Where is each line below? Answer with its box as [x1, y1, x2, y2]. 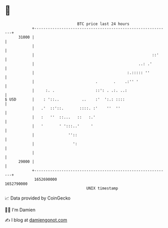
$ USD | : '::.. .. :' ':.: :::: [5, 96, 125, 102]
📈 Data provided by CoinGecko [5, 195, 71, 201]
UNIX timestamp [86, 185, 118, 191]
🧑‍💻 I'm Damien [5, 207, 36, 213]
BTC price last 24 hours [77, 21, 130, 26]
